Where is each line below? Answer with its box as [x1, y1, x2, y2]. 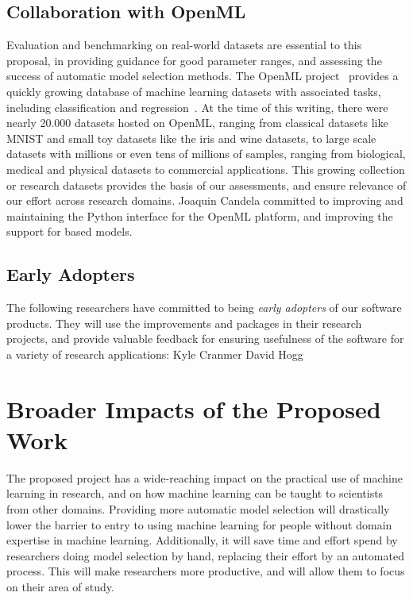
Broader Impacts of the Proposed [6, 392, 381, 425]
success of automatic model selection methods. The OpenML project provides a [6, 67, 399, 84]
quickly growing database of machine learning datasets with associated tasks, [6, 83, 381, 99]
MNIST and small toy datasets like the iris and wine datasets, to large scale [6, 129, 376, 146]
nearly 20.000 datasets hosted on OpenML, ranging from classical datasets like [6, 114, 388, 131]
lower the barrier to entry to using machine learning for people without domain [6, 516, 392, 533]
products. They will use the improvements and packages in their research [6, 314, 362, 331]
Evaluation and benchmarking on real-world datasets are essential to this [6, 37, 362, 53]
